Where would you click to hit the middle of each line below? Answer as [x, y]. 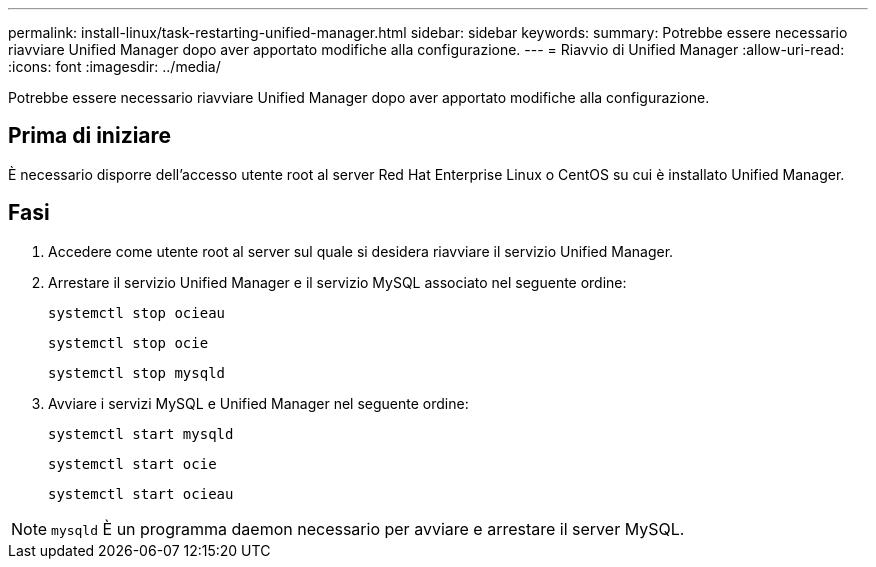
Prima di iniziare [90, 136]
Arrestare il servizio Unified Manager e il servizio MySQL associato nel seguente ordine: [337, 282]
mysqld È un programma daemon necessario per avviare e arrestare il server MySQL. [368, 528]
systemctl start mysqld [141, 433]
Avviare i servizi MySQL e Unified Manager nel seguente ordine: [258, 403]
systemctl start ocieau [141, 493]
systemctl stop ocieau [137, 312]
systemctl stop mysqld [137, 372]
